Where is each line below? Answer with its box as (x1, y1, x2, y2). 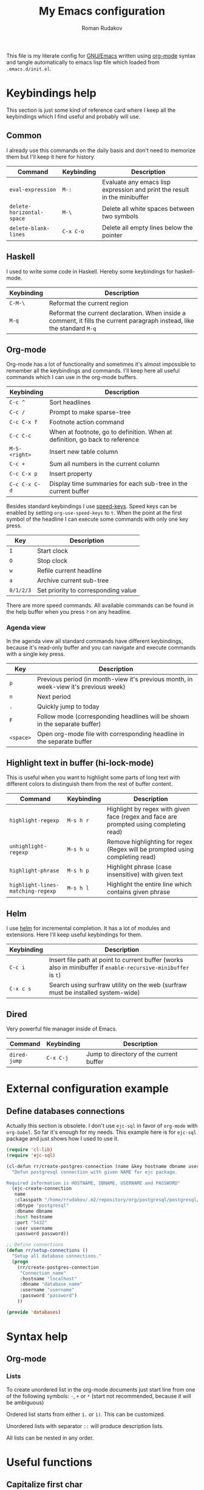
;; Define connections (6, 1241, 64, 1248)
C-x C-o (62, 228, 84, 235)
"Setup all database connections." (12, 1253, 102, 1259)
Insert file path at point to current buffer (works (49, 956, 183, 964)
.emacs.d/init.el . (6, 65, 52, 72)
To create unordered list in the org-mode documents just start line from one (6, 1385, 195, 1393)
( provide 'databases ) (6, 1309, 61, 1315)
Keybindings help (6, 86, 97, 100)
